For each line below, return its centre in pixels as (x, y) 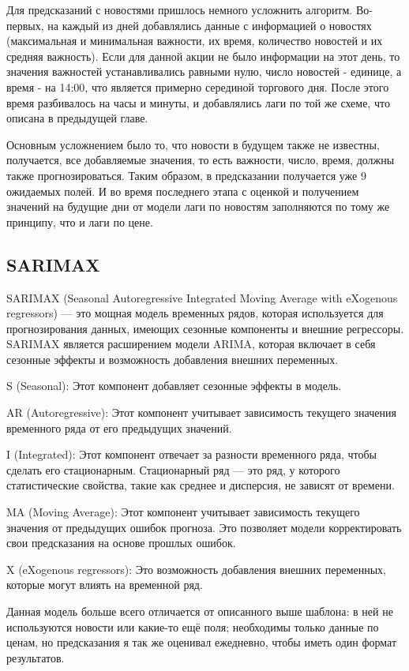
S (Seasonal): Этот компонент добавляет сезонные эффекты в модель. (174, 386)
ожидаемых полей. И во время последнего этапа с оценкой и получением (183, 191)
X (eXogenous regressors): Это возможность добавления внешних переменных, (197, 569)
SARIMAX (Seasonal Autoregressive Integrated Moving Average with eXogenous (202, 297)
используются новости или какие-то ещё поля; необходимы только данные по (193, 626)
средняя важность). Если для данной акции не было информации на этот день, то (203, 56)
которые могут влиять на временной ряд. (105, 585)
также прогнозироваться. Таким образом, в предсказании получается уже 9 (186, 175)
